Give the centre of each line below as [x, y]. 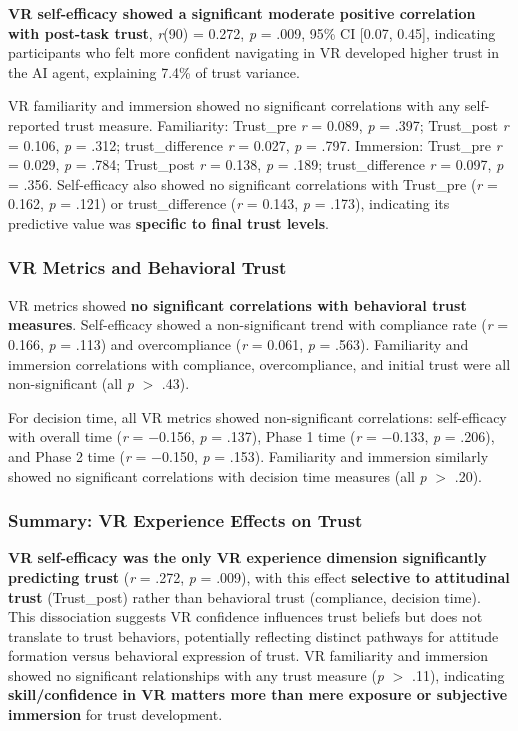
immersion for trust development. [115, 714]
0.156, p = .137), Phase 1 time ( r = [268, 436]
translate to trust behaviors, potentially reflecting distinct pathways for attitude [253, 635]
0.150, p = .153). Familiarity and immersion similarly [325, 455]
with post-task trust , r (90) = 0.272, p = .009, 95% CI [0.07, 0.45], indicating [252, 32]
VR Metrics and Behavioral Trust [147, 267]
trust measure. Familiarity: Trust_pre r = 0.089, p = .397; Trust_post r [286, 124]
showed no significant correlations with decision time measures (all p [217, 475]
